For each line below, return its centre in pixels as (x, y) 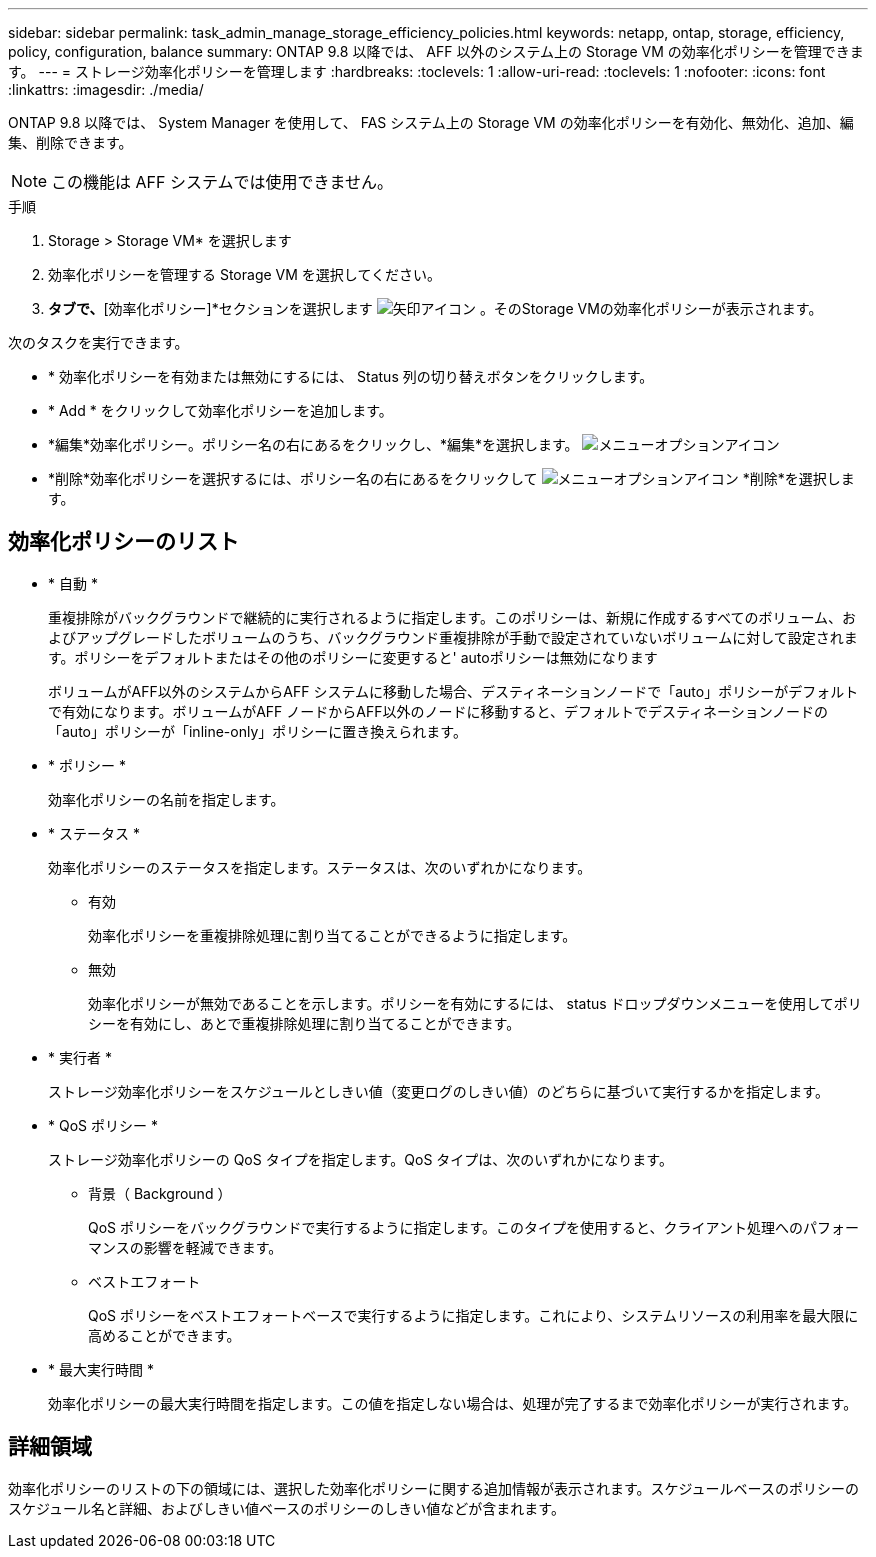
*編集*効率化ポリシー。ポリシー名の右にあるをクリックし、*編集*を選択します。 (313, 444)
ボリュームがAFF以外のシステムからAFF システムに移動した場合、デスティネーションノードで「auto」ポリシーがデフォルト (453, 691)
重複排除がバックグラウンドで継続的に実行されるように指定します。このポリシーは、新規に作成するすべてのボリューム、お (452, 617)
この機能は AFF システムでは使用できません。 (222, 182)
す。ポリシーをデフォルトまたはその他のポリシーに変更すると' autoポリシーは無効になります (353, 657)
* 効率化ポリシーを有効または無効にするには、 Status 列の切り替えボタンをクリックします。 (351, 376)
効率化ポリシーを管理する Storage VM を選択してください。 (244, 274)
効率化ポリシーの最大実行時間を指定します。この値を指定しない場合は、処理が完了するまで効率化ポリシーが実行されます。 (453, 1403)
